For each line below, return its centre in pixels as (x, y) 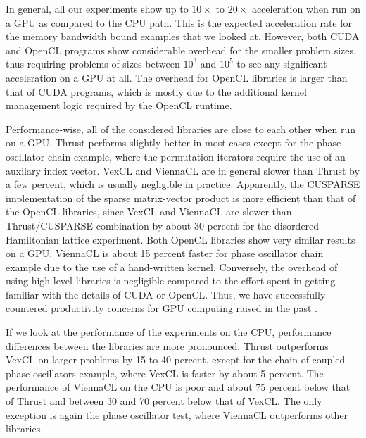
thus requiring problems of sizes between (93, 64)
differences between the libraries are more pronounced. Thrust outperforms (167, 345)
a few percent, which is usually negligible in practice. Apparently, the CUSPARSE (183, 184)
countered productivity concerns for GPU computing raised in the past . (162, 308)
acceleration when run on (306, 8)
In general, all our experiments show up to (97, 8)
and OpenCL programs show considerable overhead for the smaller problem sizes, (181, 50)
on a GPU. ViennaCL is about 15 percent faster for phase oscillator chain (165, 253)
